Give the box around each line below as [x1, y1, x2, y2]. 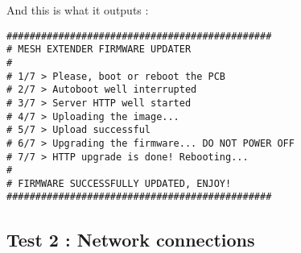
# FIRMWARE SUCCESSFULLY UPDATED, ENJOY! [6, 177, 232, 189]
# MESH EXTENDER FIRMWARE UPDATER [6, 44, 192, 56]
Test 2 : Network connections [6, 226, 255, 251]
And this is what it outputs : [6, 2, 149, 18]
